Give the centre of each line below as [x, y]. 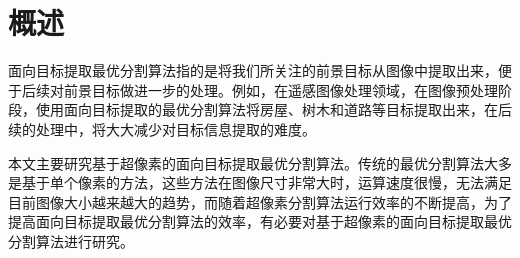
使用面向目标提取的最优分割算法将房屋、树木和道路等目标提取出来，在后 [273, 109]
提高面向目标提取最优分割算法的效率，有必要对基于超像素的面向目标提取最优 [260, 221]
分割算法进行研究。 [71, 240]
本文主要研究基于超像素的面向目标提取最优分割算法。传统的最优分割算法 [246, 162]
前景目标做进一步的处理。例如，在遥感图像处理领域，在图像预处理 [280, 89]
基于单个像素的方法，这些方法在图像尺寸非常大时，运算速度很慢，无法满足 [266, 182]
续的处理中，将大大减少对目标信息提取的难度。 [162, 128]
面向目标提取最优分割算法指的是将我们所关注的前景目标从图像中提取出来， [253, 70]
